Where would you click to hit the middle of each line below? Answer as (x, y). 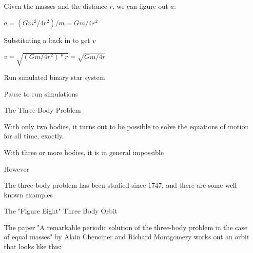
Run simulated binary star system (55, 77)
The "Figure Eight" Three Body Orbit (61, 211)
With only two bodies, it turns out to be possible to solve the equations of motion (126, 126)
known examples (29, 194)
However (17, 168)
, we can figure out (140, 6)
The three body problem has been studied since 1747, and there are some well (120, 185)
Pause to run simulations (41, 93)
